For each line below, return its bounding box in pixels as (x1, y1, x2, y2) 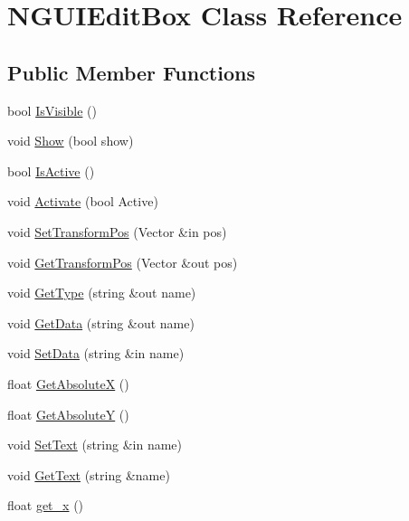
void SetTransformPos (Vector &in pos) (7, 222, 227, 241)
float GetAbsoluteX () (7, 374, 129, 393)
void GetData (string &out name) (7, 313, 195, 332)
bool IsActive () (7, 161, 95, 180)
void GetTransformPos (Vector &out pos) (7, 252, 238, 271)
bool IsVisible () (7, 100, 97, 119)
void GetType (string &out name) (7, 283, 196, 302)
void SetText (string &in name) (7, 435, 183, 454)
